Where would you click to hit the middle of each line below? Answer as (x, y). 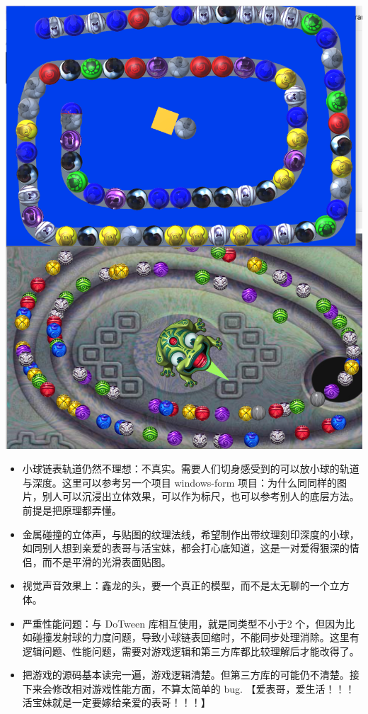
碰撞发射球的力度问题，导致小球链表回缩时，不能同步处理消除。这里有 (196, 637)
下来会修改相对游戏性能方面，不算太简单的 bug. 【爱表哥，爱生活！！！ (189, 688)
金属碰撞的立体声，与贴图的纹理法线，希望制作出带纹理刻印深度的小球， (191, 534)
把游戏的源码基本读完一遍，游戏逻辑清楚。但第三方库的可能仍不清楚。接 (191, 675)
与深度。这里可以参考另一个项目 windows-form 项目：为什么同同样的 (180, 482)
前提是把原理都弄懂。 (72, 510)
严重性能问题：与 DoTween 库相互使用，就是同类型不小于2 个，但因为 (184, 623)
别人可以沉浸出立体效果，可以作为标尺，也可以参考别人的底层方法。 (201, 496)
